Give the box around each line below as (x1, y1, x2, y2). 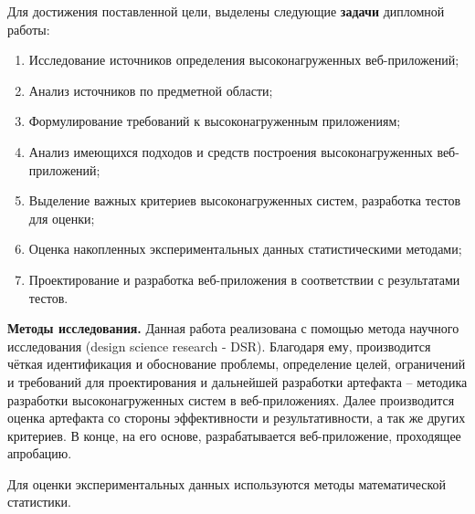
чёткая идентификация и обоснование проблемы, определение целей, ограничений (7, 354, 466, 373)
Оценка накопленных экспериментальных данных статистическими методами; (28, 239, 462, 258)
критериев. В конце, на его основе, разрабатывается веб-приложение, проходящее (7, 425, 461, 445)
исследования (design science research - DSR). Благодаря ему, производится (7, 336, 431, 355)
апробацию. (7, 444, 72, 463)
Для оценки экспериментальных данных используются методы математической (7, 474, 447, 493)
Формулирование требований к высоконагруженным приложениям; (28, 111, 401, 131)
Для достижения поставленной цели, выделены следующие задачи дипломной (7, 2, 445, 20)
